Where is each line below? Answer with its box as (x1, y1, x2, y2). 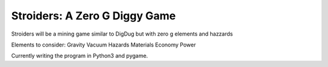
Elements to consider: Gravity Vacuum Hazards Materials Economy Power (11, 41, 196, 48)
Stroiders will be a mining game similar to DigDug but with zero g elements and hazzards (11, 30, 233, 37)
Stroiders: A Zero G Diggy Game (11, 9, 176, 22)
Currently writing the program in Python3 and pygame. (11, 52, 148, 60)
